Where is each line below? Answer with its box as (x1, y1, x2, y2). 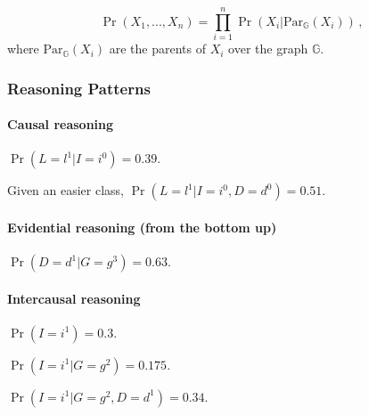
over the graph (228, 39, 308, 58)
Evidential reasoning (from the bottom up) (7, 217, 277, 236)
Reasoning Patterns (7, 77, 151, 99)
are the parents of (109, 39, 207, 58)
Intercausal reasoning (7, 289, 141, 307)
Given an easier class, (7, 181, 125, 199)
